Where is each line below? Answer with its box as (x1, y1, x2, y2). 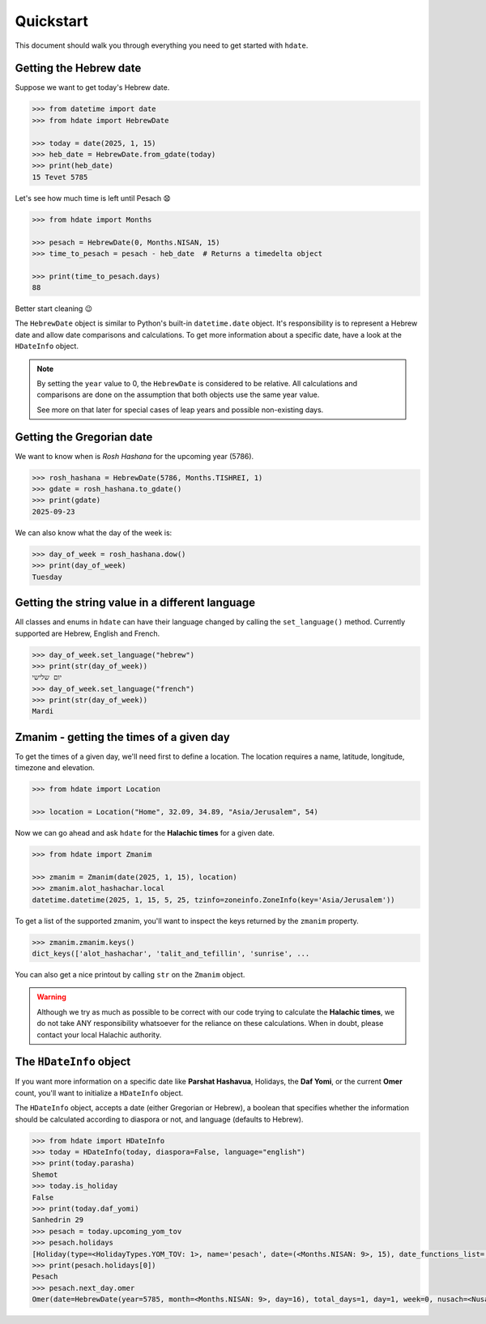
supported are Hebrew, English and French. (15, 628, 160, 638)
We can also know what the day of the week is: (15, 527, 173, 538)
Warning (36, 992, 66, 1002)
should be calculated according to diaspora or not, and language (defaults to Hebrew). (15, 1114, 304, 1124)
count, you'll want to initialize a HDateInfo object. (15, 1088, 184, 1097)
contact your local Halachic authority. (36, 1029, 162, 1040)
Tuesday (32, 572, 62, 581)
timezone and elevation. (15, 763, 95, 773)
